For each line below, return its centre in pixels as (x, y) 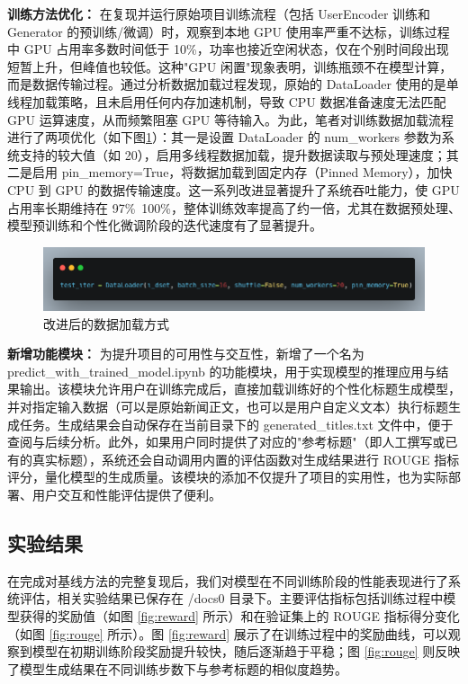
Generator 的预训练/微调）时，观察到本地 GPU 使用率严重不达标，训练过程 (229, 31)
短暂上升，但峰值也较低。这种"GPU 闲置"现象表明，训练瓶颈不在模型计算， (230, 66)
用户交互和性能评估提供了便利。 (126, 494)
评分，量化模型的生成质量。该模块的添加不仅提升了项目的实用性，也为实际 (228, 477)
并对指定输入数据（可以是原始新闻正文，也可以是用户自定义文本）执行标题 (228, 407)
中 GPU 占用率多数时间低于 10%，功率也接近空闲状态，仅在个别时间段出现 (228, 49)
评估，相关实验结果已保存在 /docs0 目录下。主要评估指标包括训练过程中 (231, 598)
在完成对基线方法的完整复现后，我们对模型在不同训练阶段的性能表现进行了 (228, 580)
